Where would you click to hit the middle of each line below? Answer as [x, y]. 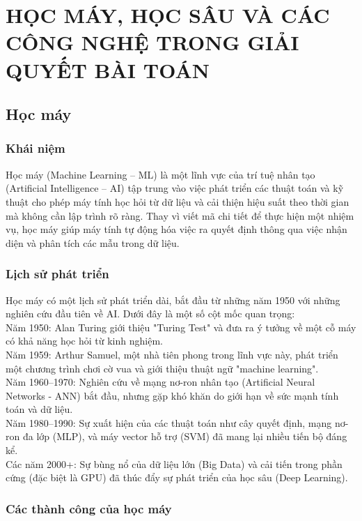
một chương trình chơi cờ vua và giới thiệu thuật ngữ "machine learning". [162, 368]
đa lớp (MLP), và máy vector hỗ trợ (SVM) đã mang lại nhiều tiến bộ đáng [185, 436]
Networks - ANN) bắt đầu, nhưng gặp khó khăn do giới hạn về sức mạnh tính [172, 395]
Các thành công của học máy [89, 508]
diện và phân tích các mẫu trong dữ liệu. [93, 242]
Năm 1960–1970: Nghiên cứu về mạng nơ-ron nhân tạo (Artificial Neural [160, 382]
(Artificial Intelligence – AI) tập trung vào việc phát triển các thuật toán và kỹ [175, 188]
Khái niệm [36, 148]
